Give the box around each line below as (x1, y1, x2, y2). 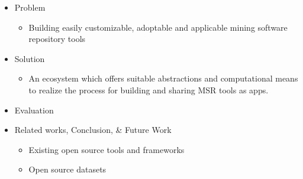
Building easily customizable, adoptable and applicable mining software (28, 21, 288, 33)
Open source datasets (28, 163, 107, 175)
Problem (14, 1, 46, 13)
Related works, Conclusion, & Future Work (14, 123, 172, 136)
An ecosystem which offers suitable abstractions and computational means (28, 72, 298, 84)
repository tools (28, 32, 86, 45)
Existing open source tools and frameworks (28, 143, 185, 155)
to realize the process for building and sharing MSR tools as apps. (28, 83, 269, 96)
